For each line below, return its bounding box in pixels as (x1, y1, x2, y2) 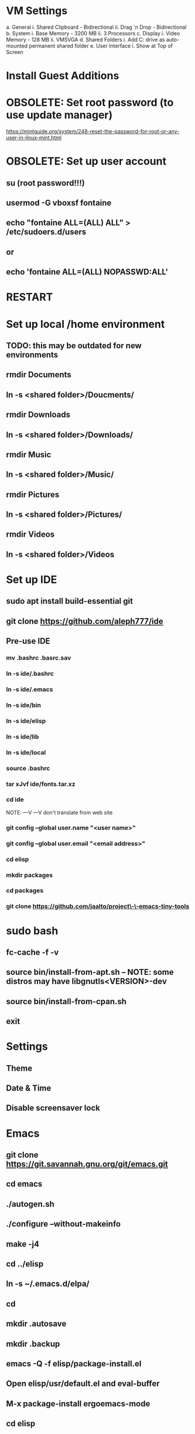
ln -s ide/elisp (6, 716, 46, 725)
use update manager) (6, 109, 113, 122)
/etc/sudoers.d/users (6, 227, 87, 237)
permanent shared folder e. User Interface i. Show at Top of (29, 42, 173, 49)
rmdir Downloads (6, 410, 70, 420)
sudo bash (6, 924, 59, 937)
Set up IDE (6, 573, 57, 587)
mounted (6, 42, 28, 49)
